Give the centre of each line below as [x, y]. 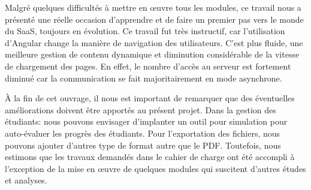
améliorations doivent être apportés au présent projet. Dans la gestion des [141, 109]
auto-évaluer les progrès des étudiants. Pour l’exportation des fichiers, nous [143, 133]
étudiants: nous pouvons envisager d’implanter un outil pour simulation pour [146, 121]
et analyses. [26, 180]
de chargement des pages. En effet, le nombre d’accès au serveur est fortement [148, 66]
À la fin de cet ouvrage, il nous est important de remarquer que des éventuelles [150, 98]
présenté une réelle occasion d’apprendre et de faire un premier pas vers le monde [154, 19]
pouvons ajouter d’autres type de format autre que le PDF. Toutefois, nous [143, 145]
